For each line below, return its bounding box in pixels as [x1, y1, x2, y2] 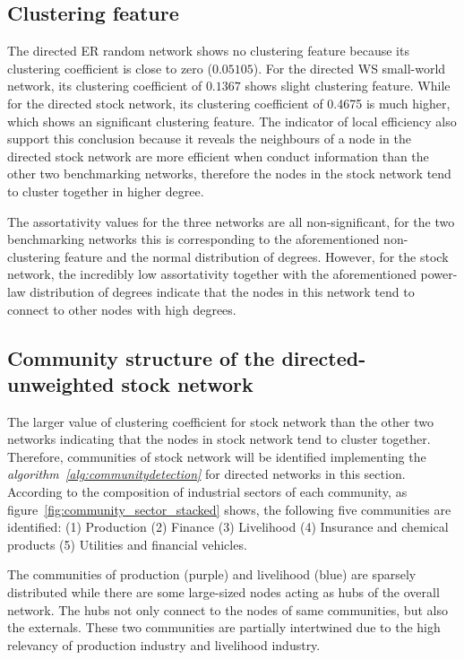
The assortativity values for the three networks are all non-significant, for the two [7, 212, 455, 230]
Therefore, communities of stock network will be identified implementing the [7, 447, 426, 465]
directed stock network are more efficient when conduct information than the [7, 146, 429, 165]
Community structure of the [7, 343, 275, 371]
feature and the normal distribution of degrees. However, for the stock [64, 247, 449, 265]
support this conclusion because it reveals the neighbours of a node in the [7, 129, 411, 148]
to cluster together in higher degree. [7, 181, 204, 200]
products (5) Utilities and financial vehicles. [7, 534, 247, 553]
